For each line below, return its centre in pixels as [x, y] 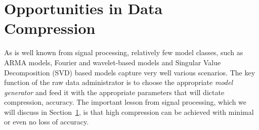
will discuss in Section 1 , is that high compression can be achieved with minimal [129, 112]
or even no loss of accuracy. [47, 122]
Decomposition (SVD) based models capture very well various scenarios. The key [130, 72]
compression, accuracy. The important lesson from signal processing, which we [125, 102]
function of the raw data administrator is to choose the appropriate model [119, 82]
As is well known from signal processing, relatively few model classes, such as [124, 52]
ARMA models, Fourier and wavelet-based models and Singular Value [113, 62]
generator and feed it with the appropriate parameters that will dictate [114, 92]
